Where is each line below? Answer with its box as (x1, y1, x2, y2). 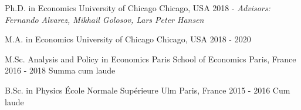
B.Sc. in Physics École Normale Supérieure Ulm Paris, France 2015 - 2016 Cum (5, 84, 290, 96)
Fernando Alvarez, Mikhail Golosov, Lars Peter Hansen (5, 13, 204, 25)
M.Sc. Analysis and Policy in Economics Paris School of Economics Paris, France (5, 52, 296, 65)
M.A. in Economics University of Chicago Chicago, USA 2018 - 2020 (5, 33, 251, 45)
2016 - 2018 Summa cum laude (5, 64, 116, 76)
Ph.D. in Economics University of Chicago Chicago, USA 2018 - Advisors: (5, 2, 270, 14)
